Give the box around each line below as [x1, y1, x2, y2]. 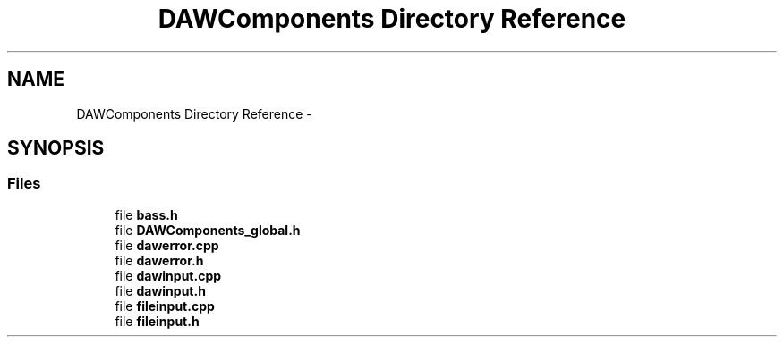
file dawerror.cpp [115, 237, 219, 253]
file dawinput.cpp [115, 267, 222, 283]
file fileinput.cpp [115, 298, 215, 314]
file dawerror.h [115, 252, 204, 268]
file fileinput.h [115, 313, 200, 329]
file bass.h [115, 206, 178, 222]
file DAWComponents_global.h [115, 222, 301, 238]
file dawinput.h [115, 282, 206, 298]
